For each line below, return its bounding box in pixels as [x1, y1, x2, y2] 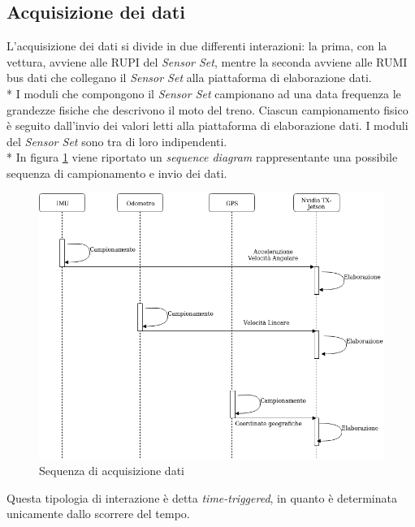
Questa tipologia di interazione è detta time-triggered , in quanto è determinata [6, 489, 397, 506]
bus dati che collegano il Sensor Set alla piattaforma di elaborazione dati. [6, 69, 372, 86]
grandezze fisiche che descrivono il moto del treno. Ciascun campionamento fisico [6, 101, 409, 118]
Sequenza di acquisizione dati [39, 462, 184, 479]
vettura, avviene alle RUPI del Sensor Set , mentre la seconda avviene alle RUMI [6, 53, 408, 70]
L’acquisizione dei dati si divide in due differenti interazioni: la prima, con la [6, 37, 387, 54]
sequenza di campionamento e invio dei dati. [6, 164, 227, 181]
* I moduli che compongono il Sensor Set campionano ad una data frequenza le [6, 84, 401, 102]
